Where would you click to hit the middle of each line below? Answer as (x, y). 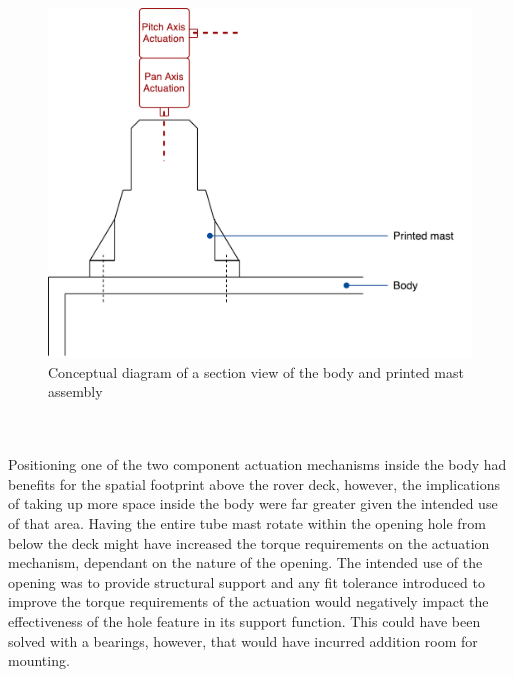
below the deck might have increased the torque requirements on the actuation (249, 542)
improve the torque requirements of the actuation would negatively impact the (248, 601)
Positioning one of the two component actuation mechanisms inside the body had (257, 464)
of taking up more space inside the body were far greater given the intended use (253, 503)
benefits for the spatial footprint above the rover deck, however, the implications (254, 483)
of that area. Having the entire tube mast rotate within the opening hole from (247, 523)
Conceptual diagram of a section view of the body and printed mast (256, 371)
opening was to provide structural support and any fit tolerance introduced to (246, 581)
